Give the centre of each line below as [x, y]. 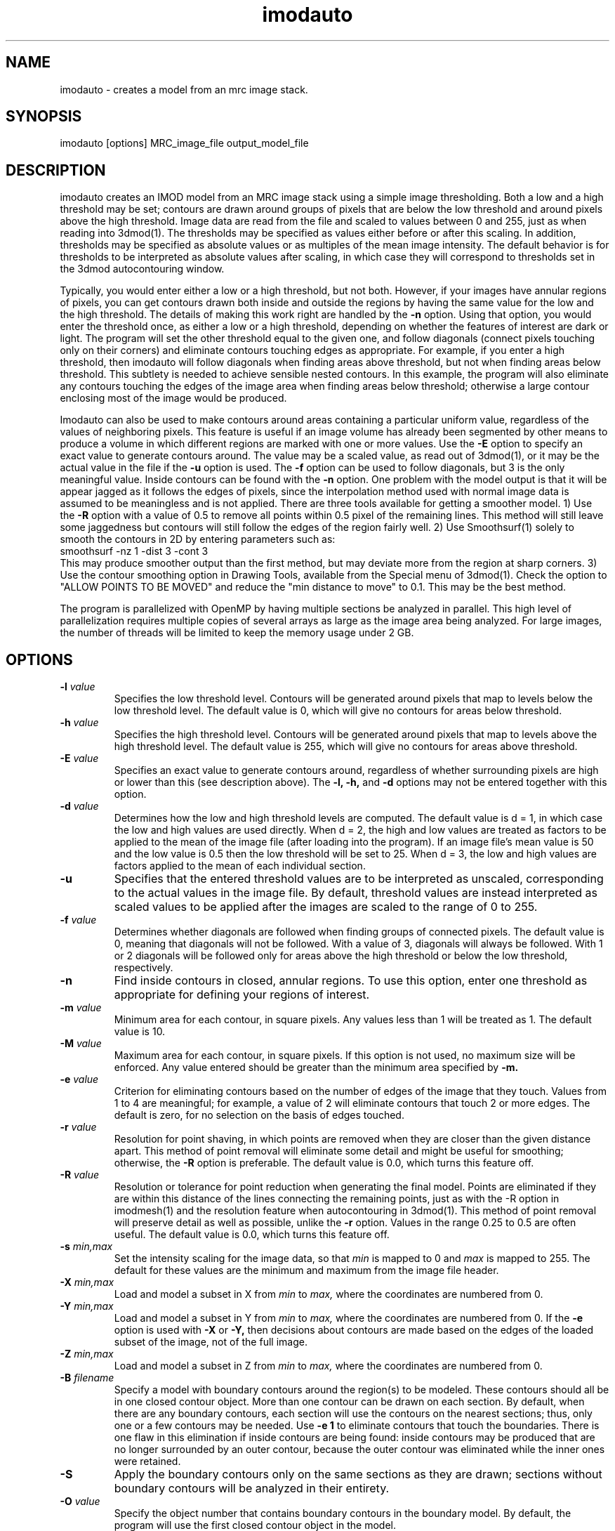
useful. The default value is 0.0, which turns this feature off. [252, 1235]
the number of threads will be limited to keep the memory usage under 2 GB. [237, 633]
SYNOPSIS [44, 117]
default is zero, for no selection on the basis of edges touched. [259, 1115]
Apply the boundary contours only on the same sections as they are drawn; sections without [358, 1474]
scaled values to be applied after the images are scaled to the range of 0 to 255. [326, 907]
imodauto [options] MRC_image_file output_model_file [184, 143]
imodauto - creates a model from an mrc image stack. [184, 89]
